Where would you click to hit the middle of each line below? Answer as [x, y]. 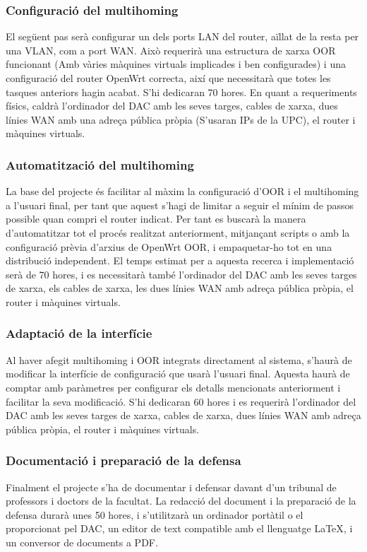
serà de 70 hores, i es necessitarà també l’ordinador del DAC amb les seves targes [181, 274]
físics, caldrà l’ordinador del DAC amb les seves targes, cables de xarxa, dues [172, 106]
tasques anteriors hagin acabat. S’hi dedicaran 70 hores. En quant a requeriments [181, 92]
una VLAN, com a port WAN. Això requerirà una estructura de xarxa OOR [171, 50]
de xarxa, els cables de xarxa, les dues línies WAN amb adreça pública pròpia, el [180, 288]
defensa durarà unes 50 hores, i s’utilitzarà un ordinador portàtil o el [155, 514]
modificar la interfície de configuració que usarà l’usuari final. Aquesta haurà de [178, 374]
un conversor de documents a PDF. [82, 542]
